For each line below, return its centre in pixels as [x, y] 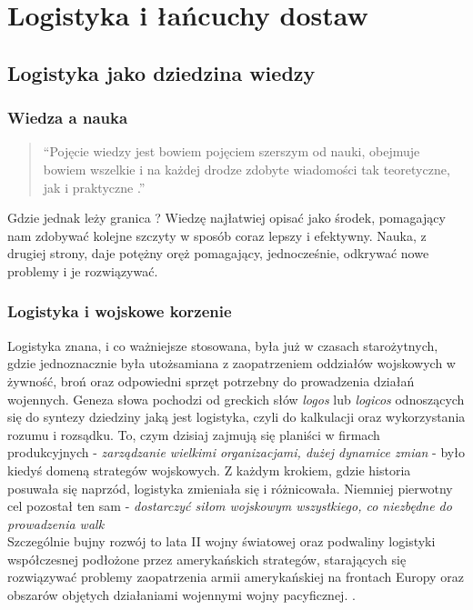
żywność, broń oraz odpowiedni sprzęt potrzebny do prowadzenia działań [211, 380]
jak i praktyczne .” [94, 187]
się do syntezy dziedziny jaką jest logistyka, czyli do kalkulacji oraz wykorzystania [236, 417]
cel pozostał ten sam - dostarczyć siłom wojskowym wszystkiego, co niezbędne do [230, 506]
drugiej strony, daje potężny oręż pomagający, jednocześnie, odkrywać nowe [218, 253]
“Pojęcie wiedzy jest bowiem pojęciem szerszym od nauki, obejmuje [231, 151]
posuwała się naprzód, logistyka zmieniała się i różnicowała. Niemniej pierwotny [230, 488]
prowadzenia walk [56, 523]
